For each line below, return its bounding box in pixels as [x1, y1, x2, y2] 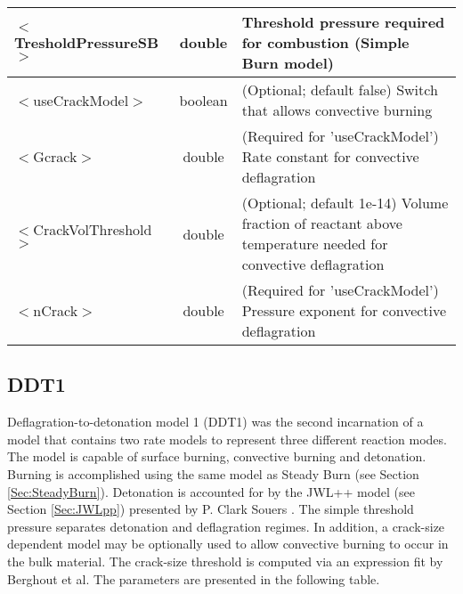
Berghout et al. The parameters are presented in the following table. [7, 569, 380, 588]
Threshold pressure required [241, 12, 445, 32]
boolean [179, 89, 228, 110]
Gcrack [33, 146, 77, 167]
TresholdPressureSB [14, 32, 158, 53]
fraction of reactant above [241, 213, 402, 233]
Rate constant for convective [241, 146, 419, 167]
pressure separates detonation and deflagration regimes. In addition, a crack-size [7, 517, 445, 535]
